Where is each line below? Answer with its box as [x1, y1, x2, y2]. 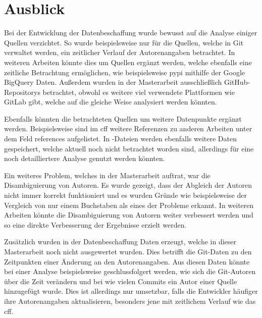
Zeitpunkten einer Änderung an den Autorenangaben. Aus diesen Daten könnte [4, 256, 250, 267]
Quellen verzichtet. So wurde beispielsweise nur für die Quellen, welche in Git [4, 37, 244, 47]
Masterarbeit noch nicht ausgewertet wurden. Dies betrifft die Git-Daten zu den [4, 246, 252, 256]
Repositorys [4, 86, 40, 97]
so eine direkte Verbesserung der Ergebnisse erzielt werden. [4, 219, 187, 230]
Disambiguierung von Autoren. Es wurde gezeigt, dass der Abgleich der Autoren [4, 180, 252, 190]
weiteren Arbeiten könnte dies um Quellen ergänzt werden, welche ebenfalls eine [4, 57, 252, 67]
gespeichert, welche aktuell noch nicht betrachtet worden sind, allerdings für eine [4, 143, 254, 153]
